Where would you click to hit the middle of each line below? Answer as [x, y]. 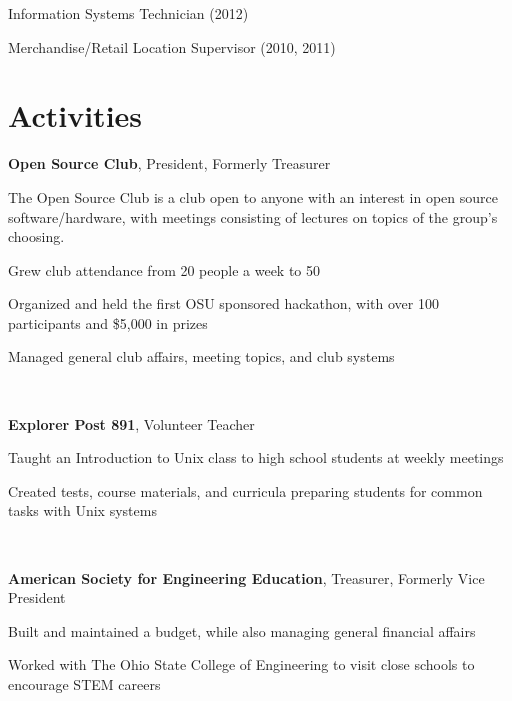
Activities [75, 115]
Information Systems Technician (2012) [128, 13]
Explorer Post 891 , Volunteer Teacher [131, 423]
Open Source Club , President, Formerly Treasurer [169, 163]
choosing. [36, 236]
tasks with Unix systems [82, 510]
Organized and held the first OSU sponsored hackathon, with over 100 [223, 303]
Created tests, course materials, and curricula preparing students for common [245, 490]
